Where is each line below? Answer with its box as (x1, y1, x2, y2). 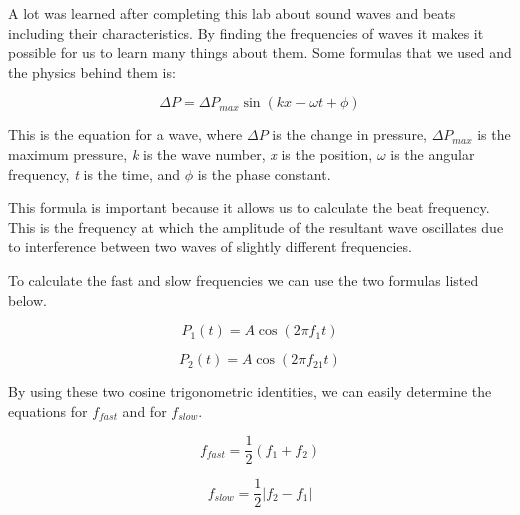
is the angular (390, 143, 475, 164)
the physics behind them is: (8, 61, 176, 82)
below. (8, 289, 47, 310)
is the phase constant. (197, 163, 331, 184)
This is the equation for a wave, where (8, 124, 243, 145)
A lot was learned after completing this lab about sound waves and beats (8, 3, 456, 23)
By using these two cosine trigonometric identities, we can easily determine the (8, 381, 492, 402)
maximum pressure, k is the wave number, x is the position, (8, 143, 373, 164)
